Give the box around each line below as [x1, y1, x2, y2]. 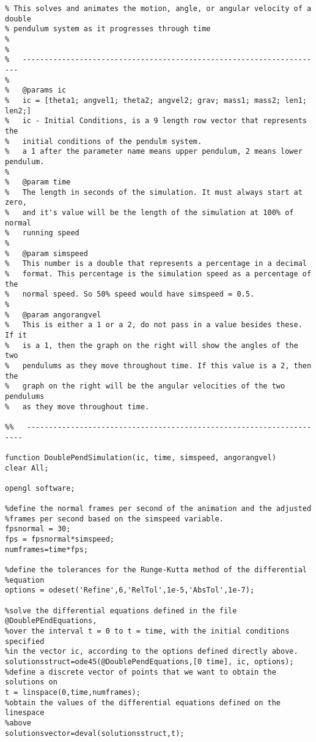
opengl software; [5, 483, 75, 493]
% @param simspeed [5, 249, 89, 258]
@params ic [22, 86, 67, 95]
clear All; [5, 463, 49, 472]
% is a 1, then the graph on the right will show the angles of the [5, 341, 298, 350]
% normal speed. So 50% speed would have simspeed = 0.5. [5, 290, 255, 299]
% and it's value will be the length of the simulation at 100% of [5, 208, 294, 218]
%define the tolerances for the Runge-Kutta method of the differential [5, 566, 307, 575]
